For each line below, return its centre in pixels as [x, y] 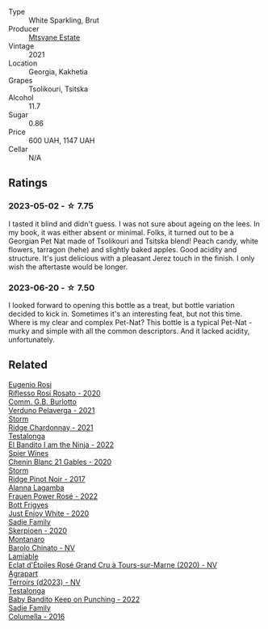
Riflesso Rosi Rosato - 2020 [54, 393]
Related [28, 365]
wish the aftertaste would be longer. [68, 267]
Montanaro [27, 539]
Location [23, 63]
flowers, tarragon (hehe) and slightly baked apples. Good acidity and [123, 249]
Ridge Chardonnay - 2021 [51, 427]
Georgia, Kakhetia [59, 72]
